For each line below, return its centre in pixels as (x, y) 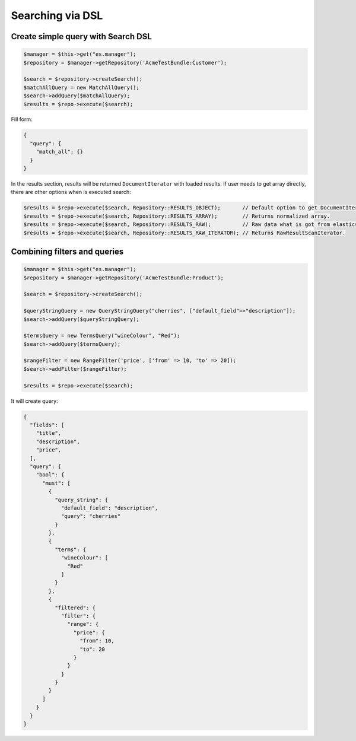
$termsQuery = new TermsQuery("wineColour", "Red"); (102, 336)
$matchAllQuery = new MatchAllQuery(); (81, 87)
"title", (49, 433)
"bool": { (50, 475)
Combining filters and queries (67, 251)
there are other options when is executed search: (71, 192)
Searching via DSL (57, 15)
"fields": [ (47, 425)
